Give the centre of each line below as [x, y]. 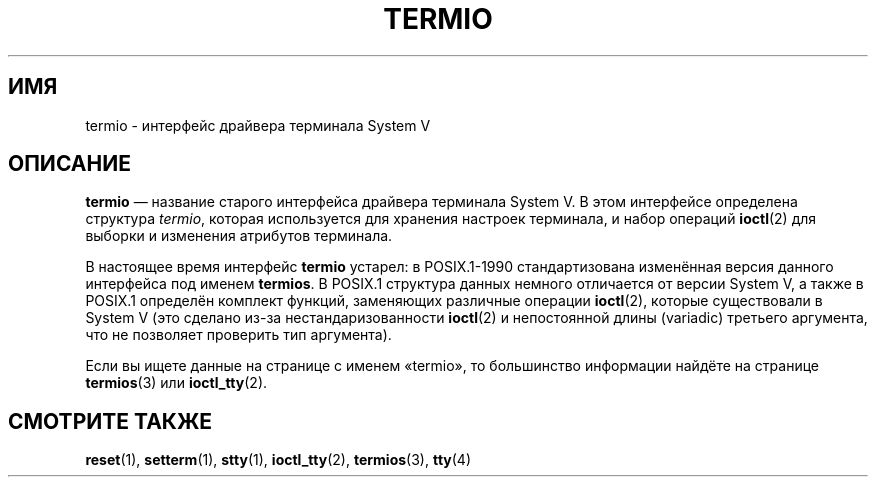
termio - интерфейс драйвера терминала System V [258, 125]
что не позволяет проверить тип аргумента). [238, 335]
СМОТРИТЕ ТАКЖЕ [110, 421]
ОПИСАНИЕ [69, 164]
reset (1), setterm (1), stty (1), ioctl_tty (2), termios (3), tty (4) [278, 460]
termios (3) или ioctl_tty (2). [176, 383]
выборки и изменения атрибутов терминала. [239, 236]
